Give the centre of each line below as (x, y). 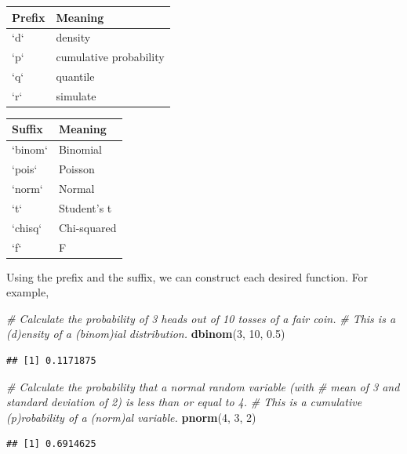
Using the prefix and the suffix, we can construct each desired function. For (187, 276)
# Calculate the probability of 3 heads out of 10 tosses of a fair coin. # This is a (201, 318)
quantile (75, 76)
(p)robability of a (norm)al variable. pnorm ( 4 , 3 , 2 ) (131, 417)
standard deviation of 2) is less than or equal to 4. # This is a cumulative (184, 402)
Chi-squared (87, 227)
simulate (76, 95)
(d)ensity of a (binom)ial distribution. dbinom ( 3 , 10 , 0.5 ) (146, 334)
